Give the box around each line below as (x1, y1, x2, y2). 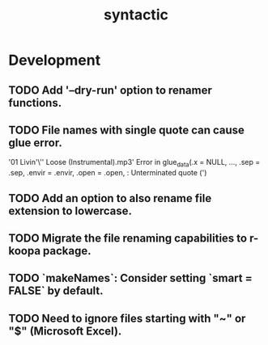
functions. (8, 95, 62, 110)
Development (8, 51, 101, 69)
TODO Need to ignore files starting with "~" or (8, 311, 246, 325)
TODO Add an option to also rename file (8, 191, 212, 205)
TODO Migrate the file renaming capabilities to (8, 231, 248, 245)
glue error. (8, 136, 62, 149)
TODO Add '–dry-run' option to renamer (8, 83, 213, 97)
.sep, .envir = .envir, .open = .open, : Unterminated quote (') (8, 168, 207, 178)
